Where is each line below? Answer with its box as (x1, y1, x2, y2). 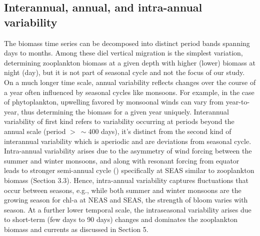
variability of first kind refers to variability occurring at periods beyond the (4, 116, 234, 126)
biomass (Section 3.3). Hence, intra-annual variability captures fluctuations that (4, 174, 248, 185)
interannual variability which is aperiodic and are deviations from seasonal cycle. (4, 135, 251, 146)
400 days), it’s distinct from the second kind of (88, 125, 231, 136)
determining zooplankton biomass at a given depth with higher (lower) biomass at (4, 57, 255, 67)
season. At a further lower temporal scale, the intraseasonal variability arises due (4, 204, 251, 214)
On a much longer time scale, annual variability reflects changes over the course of (4, 76, 256, 87)
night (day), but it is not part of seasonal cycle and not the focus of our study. (4, 67, 245, 77)
